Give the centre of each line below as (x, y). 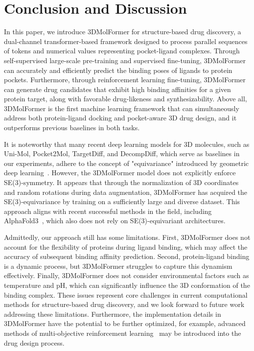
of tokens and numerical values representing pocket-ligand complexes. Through (122, 51)
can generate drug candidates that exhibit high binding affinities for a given (117, 89)
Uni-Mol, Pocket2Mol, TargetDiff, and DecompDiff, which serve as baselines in (122, 153)
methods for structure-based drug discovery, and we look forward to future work (124, 304)
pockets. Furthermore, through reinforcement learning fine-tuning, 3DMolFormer (125, 80)
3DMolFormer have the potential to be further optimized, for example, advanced (125, 323)
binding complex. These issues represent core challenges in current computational (126, 294)
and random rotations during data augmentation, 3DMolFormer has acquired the (126, 192)
